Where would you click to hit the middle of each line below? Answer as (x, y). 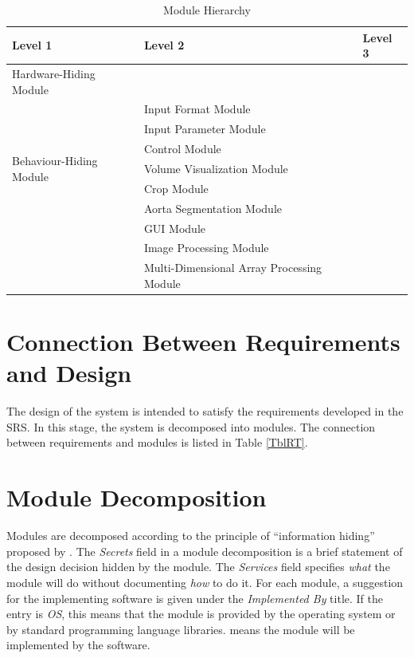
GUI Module (174, 228)
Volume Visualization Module (216, 168)
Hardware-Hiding (54, 74)
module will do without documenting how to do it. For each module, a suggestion (205, 582)
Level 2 (164, 45)
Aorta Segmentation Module (213, 208)
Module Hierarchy (207, 10)
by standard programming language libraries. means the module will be (181, 629)
